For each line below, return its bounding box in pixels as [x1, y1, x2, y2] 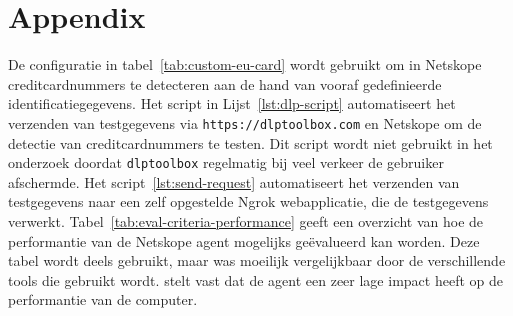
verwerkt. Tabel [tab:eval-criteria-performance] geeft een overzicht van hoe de [8, 211, 484, 231]
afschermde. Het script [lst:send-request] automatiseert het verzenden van [8, 171, 460, 192]
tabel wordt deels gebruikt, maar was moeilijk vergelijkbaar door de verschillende [8, 250, 506, 271]
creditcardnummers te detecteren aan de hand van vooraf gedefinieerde [8, 73, 442, 94]
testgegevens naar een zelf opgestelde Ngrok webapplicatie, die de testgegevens [8, 191, 489, 212]
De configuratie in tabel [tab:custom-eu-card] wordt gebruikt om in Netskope [8, 54, 482, 75]
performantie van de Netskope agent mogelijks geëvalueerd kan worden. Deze [8, 230, 480, 251]
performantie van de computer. [8, 289, 198, 310]
